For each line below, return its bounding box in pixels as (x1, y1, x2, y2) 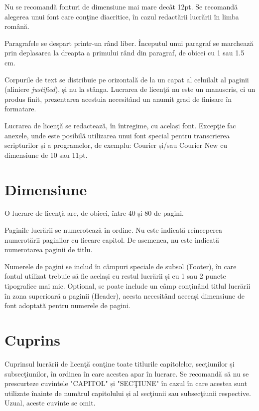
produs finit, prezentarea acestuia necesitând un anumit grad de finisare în (4, 93, 232, 104)
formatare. (4, 103, 36, 114)
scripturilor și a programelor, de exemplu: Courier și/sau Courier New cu (4, 140, 228, 150)
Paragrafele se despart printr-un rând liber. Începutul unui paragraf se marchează (4, 37, 254, 48)
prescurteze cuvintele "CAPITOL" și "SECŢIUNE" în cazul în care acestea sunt (4, 378, 248, 389)
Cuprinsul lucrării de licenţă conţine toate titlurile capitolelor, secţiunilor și (4, 358, 235, 369)
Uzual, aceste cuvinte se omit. (4, 398, 96, 408)
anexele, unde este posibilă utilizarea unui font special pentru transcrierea (4, 130, 230, 140)
